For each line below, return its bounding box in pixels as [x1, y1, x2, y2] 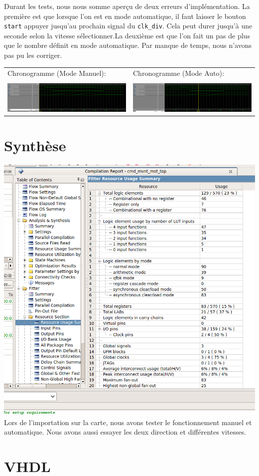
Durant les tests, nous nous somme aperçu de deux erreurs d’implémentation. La [4, 1, 250, 11]
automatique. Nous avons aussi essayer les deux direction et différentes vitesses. [4, 427, 247, 437]
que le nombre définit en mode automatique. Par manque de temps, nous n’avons [4, 40, 252, 50]
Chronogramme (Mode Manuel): [7, 68, 106, 78]
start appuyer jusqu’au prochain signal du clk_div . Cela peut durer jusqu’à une [4, 20, 253, 31]
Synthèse [4, 135, 66, 156]
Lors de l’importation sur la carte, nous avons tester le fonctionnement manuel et [4, 417, 252, 427]
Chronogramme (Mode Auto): [133, 68, 224, 78]
